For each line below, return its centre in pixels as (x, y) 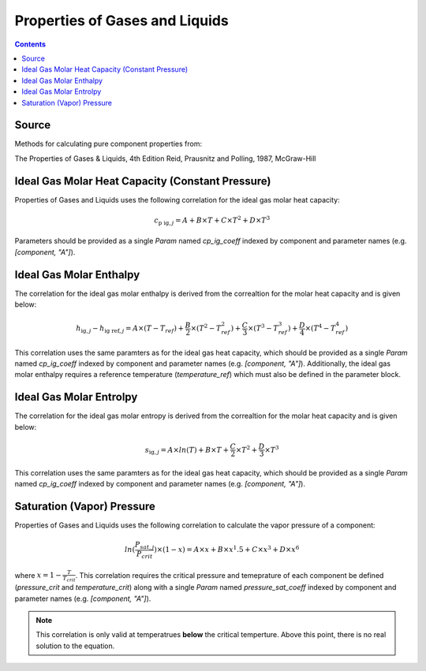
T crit (69, 578)
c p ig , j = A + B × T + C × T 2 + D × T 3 (212, 220)
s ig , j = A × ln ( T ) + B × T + (187, 451)
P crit (144, 555)
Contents (30, 44)
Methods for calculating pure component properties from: (108, 144)
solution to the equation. (75, 646)
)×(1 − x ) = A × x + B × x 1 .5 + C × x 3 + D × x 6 (227, 549)
